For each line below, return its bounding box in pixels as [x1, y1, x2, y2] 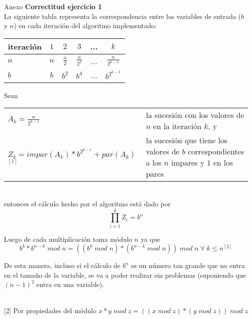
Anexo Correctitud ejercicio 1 [4, 1, 102, 11]
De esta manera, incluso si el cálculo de [4, 260, 121, 270]
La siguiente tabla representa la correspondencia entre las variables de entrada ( [4, 11, 241, 21]
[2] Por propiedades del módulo [4, 305, 96, 315]
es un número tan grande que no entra [131, 260, 245, 270]
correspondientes [188, 146, 244, 157]
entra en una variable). [36, 279, 104, 289]
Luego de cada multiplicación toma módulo [4, 234, 132, 244]
